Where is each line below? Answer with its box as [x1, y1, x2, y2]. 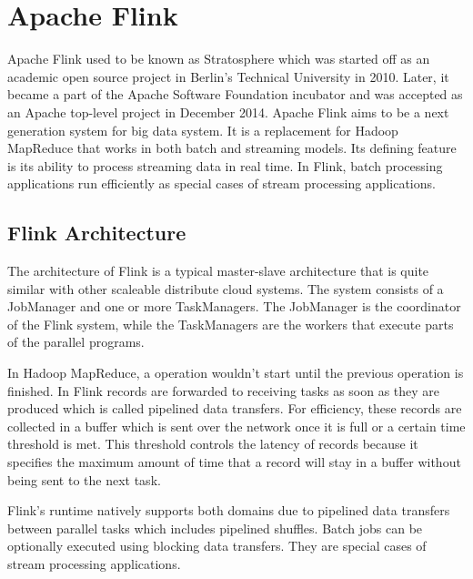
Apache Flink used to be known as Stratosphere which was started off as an [7, 49, 430, 68]
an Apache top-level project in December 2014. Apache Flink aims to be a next [7, 102, 449, 121]
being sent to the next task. [7, 470, 161, 489]
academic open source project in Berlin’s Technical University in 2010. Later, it [7, 66, 449, 86]
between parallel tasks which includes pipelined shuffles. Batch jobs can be [7, 518, 423, 537]
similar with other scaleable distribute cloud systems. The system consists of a [7, 279, 444, 298]
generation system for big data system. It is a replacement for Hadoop [7, 120, 398, 139]
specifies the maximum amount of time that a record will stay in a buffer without [7, 452, 461, 472]
